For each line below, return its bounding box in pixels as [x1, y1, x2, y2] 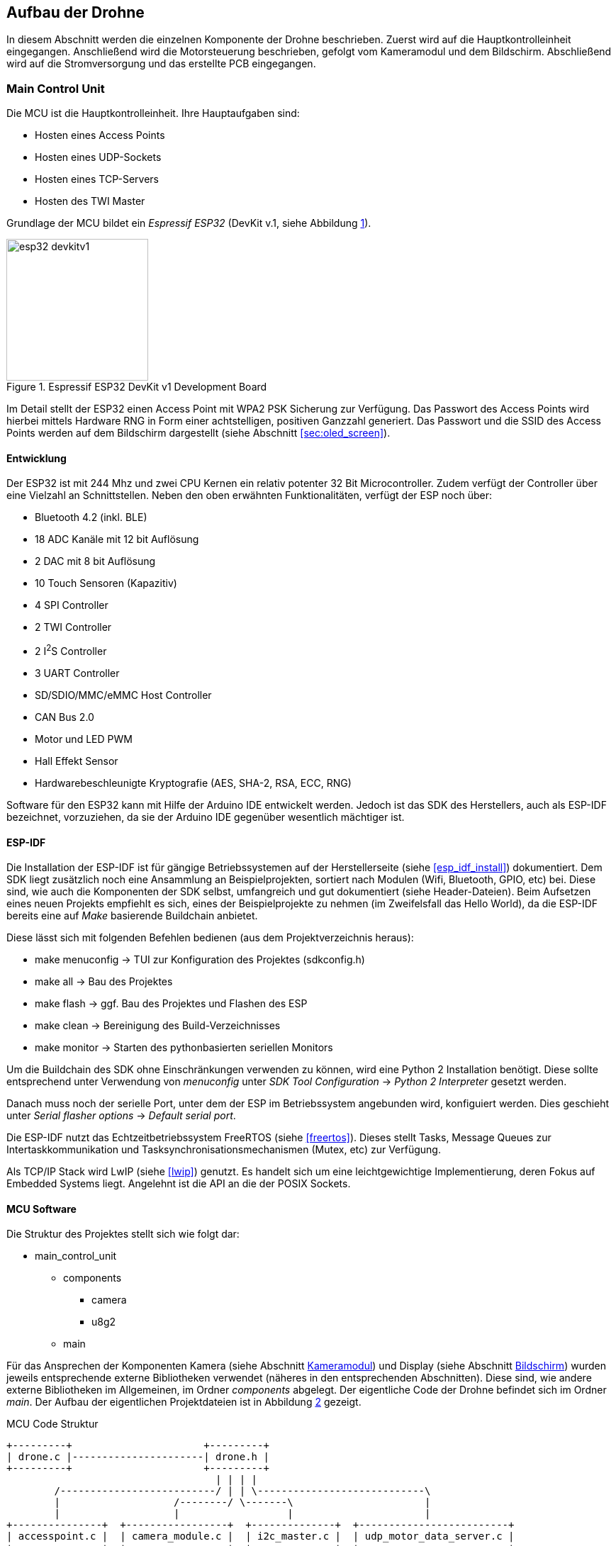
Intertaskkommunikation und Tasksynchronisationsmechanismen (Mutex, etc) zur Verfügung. [6, 1143, 441, 1156]
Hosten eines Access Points [35, 129, 165, 142]
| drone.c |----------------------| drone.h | [6, 1451, 269, 1463]
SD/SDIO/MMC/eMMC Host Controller [35, 689, 212, 702]
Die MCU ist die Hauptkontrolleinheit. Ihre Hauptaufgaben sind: [6, 107, 300, 120]
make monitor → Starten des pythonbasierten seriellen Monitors [35, 1041, 333, 1054]
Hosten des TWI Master [35, 195, 145, 208]
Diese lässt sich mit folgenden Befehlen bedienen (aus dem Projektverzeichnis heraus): [6, 931, 414, 944]
